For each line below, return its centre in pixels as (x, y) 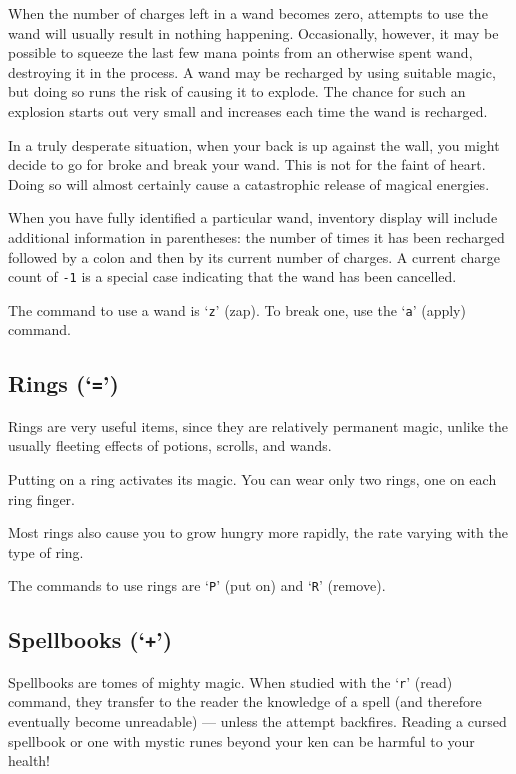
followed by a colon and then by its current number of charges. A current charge (254, 256)
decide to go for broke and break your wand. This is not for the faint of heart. (247, 164)
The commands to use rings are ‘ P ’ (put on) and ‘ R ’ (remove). (197, 585)
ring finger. (41, 498)
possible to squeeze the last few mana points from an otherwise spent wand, (240, 52)
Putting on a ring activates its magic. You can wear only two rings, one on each (252, 479)
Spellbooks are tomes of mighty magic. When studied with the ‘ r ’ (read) (230, 681)
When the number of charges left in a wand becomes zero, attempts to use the (248, 13)
